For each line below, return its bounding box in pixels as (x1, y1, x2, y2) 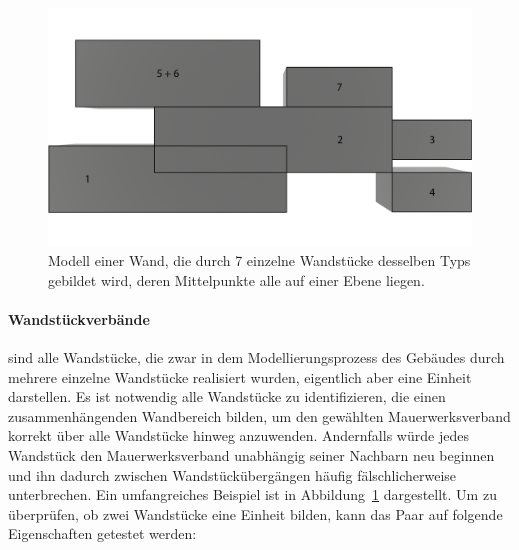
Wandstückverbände (8, 308, 150, 329)
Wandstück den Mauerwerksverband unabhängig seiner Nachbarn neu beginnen (8, 445, 495, 466)
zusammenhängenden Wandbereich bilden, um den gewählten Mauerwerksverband (8, 405, 511, 426)
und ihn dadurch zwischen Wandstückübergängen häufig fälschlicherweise (8, 464, 457, 485)
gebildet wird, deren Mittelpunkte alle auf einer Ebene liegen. (48, 269, 425, 290)
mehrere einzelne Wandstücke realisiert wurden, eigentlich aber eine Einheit (8, 366, 472, 387)
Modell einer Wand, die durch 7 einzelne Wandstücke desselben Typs (48, 250, 471, 271)
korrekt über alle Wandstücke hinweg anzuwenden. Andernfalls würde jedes (8, 425, 469, 446)
